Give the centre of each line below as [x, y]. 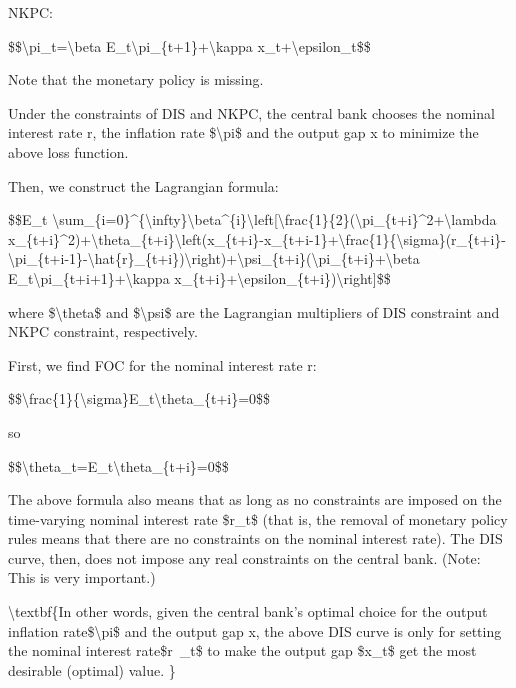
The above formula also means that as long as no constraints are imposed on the [255, 499]
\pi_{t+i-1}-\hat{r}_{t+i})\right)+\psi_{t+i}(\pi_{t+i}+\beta [214, 258]
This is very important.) [82, 577]
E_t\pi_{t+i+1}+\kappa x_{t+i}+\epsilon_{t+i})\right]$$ [199, 277]
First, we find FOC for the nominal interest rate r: [162, 364]
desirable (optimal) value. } [92, 669]
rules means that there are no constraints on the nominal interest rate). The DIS [255, 538]
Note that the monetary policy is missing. [136, 79]
